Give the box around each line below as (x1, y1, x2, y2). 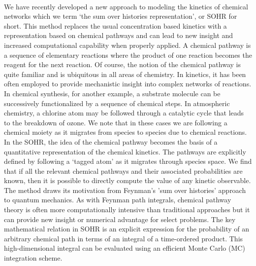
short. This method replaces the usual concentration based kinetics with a (4, 20, 227, 31)
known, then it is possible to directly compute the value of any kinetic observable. (4, 175, 251, 186)
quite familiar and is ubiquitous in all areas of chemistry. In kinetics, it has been (4, 69, 246, 79)
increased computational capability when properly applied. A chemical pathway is (4, 39, 251, 50)
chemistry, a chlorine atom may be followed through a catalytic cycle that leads (4, 108, 244, 118)
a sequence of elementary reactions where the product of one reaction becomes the (4, 49, 252, 60)
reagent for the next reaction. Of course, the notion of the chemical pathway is (4, 59, 241, 70)
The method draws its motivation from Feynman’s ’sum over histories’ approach (4, 185, 246, 195)
